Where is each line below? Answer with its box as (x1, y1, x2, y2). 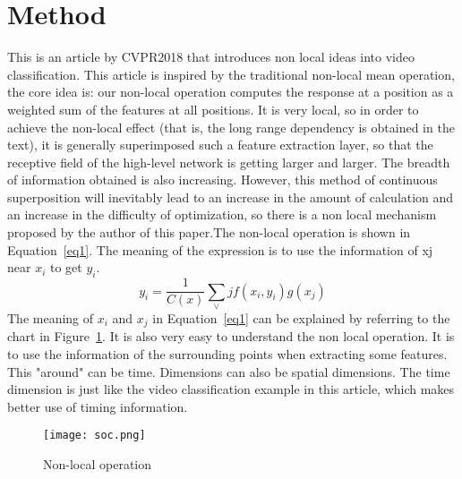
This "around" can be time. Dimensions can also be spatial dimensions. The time (7, 362, 450, 381)
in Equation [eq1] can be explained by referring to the (152, 308, 450, 327)
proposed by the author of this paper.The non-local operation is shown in (7, 223, 411, 242)
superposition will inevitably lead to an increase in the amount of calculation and (7, 187, 454, 206)
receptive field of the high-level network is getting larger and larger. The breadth (7, 152, 450, 171)
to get (50, 258, 82, 277)
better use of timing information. (7, 397, 188, 415)
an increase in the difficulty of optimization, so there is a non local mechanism (7, 205, 437, 224)
